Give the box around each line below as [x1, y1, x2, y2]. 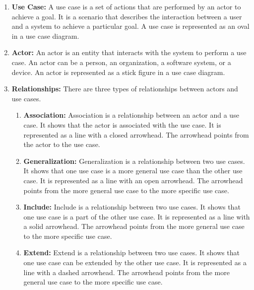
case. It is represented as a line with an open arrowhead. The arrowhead [23, 175, 243, 185]
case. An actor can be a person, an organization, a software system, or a [11, 57, 231, 67]
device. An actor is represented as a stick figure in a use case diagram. [11, 67, 225, 77]
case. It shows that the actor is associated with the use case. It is [23, 119, 221, 130]
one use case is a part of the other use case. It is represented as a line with [23, 211, 250, 221]
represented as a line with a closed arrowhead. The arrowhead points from [23, 129, 249, 140]
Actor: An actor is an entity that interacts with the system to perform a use [11, 47, 247, 58]
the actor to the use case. [23, 139, 100, 149]
